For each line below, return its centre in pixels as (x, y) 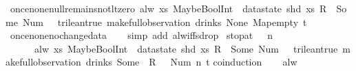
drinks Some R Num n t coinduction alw (191, 62)
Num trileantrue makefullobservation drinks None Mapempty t (165, 22)
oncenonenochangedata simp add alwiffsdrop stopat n (142, 35)
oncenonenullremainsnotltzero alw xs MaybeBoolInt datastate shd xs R (168, 8)
